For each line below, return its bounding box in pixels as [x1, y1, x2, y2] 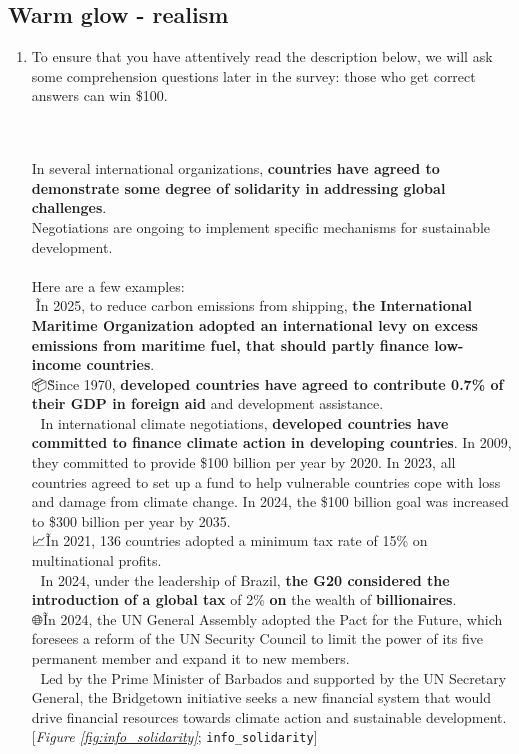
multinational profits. [31, 550, 162, 571]
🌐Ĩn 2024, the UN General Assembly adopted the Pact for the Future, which [31, 608, 503, 629]
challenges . [31, 197, 107, 218]
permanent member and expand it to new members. [31, 648, 350, 669]
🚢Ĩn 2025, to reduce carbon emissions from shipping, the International [31, 295, 472, 316]
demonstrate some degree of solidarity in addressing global [31, 177, 446, 198]
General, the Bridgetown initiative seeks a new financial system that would [31, 687, 491, 708]
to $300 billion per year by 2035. [31, 510, 231, 531]
